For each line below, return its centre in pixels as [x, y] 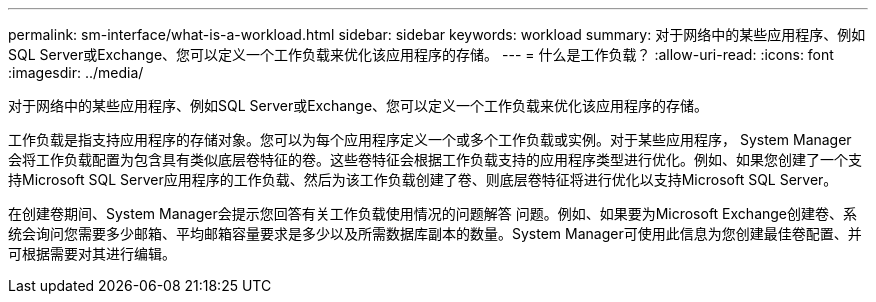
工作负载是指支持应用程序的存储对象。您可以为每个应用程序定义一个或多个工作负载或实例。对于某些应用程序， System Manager [430, 139]
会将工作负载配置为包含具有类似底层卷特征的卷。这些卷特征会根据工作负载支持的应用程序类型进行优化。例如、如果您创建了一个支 [435, 159]
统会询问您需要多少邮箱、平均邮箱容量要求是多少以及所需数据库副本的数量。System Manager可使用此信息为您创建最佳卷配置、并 [435, 233]
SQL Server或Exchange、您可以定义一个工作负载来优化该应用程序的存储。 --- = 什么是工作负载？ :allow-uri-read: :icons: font [421, 54]
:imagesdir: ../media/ [76, 72]
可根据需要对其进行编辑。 [92, 253]
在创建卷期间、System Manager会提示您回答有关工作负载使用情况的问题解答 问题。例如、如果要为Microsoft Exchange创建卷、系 [433, 213]
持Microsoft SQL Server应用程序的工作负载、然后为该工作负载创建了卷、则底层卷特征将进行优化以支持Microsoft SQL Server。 [423, 179]
